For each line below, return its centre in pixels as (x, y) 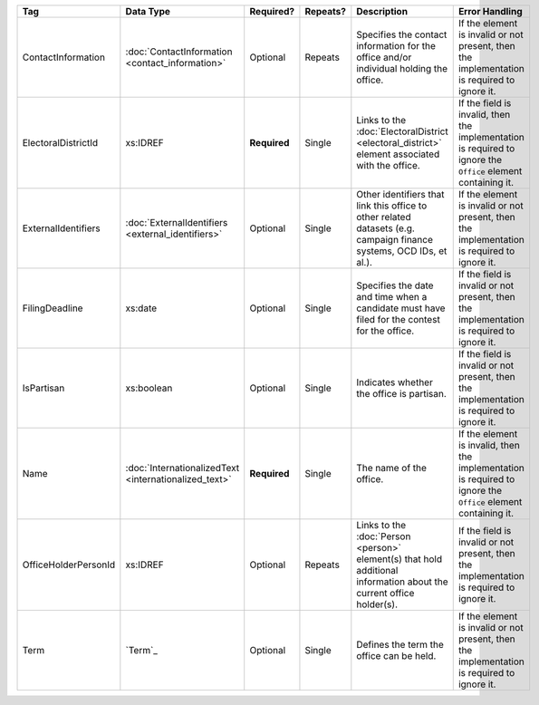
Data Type (148, 11)
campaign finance (395, 240)
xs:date (141, 308)
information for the (396, 46)
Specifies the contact (402, 34)
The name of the (392, 468)
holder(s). (377, 604)
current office (385, 593)
